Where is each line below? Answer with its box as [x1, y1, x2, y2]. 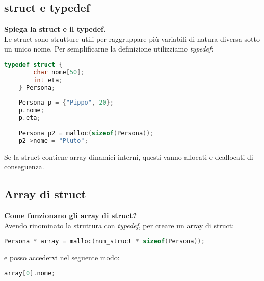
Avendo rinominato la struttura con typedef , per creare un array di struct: [4, 220, 234, 231]
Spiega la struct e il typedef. [4, 23, 106, 34]
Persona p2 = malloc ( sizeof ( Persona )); [18, 129, 154, 137]
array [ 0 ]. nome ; [4, 269, 56, 277]
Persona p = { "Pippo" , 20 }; [18, 99, 114, 107]
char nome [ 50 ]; [33, 68, 85, 76]
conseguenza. [4, 161, 44, 172]
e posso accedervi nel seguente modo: [4, 252, 120, 263]
